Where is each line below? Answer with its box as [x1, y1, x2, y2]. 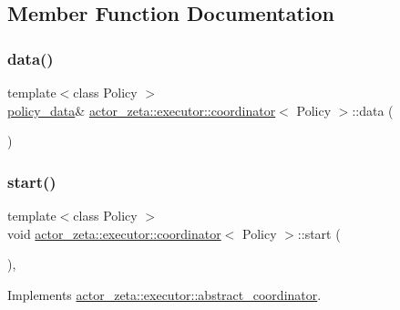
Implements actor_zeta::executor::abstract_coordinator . [7, 284, 322, 304]
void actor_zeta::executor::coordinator [7, 223, 221, 243]
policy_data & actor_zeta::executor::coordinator [7, 100, 276, 119]
